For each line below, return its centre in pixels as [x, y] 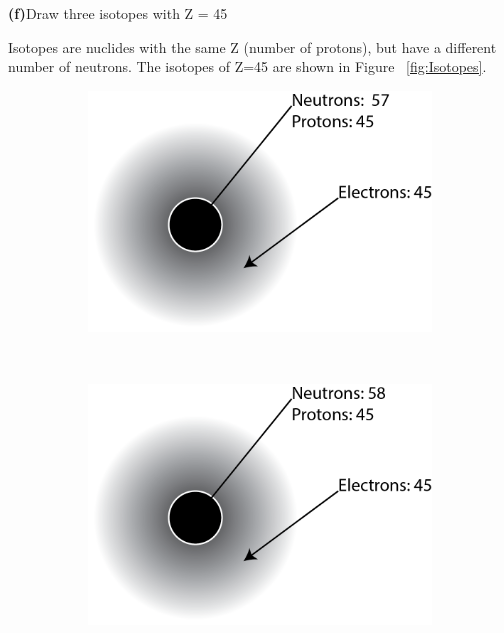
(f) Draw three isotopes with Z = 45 [118, 13]
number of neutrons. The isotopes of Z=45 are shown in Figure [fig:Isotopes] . [247, 66]
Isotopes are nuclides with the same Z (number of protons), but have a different [252, 46]
